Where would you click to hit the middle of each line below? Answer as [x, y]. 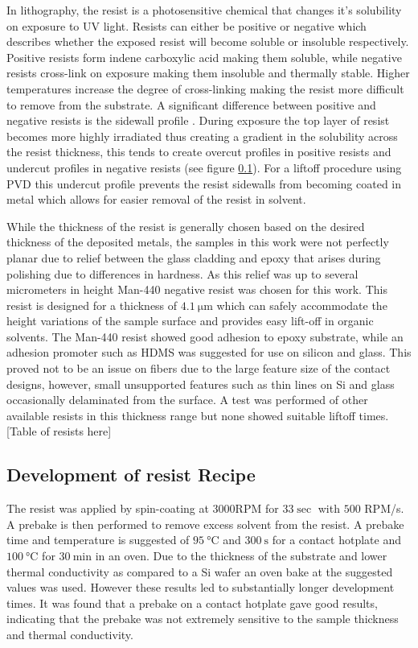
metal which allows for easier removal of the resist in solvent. [156, 199]
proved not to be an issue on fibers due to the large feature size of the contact [199, 368]
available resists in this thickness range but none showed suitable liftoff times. [198, 415]
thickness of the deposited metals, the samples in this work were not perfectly [198, 242]
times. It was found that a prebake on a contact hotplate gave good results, [192, 603]
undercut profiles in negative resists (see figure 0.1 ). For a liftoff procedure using [204, 167]
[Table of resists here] [59, 431]
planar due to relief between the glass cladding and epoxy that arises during [194, 257]
